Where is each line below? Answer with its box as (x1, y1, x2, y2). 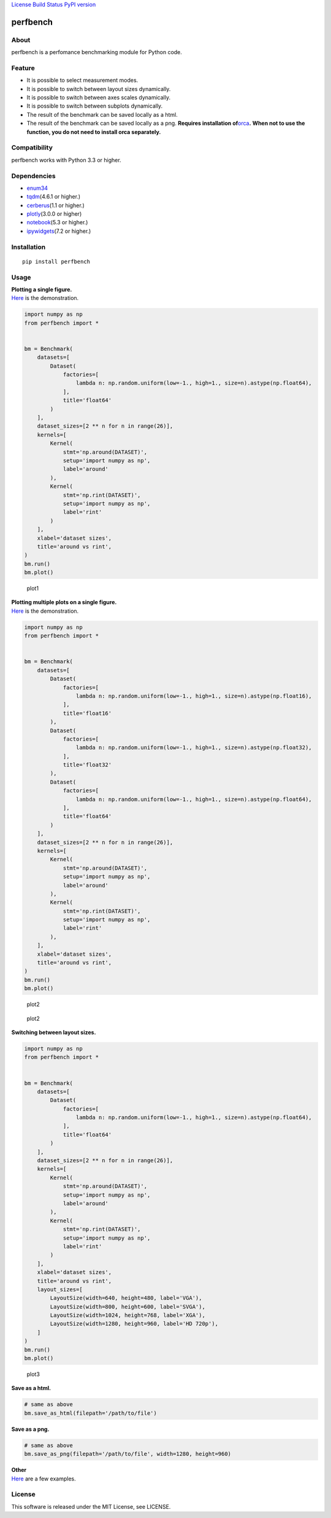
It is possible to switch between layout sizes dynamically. (26, 85, 171, 92)
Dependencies (11, 171, 56, 180)
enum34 (26, 184, 48, 192)
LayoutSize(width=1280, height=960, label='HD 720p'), (50, 1320, 219, 1327)
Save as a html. (11, 1385, 51, 1392)
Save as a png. (11, 1425, 50, 1433)
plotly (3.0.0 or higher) (26, 210, 82, 218)
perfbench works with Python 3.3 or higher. (11, 156, 122, 163)
